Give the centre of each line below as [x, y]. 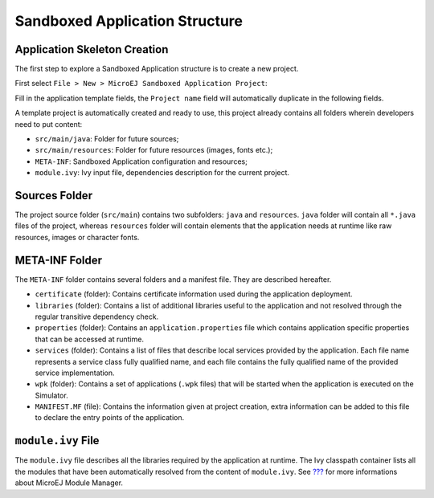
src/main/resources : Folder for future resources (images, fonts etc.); [154, 150]
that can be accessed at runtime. [90, 339]
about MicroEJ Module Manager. [69, 483]
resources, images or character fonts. [77, 237]
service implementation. [75, 373]
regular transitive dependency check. [97, 316]
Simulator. [51, 395]
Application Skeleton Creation [92, 49]
